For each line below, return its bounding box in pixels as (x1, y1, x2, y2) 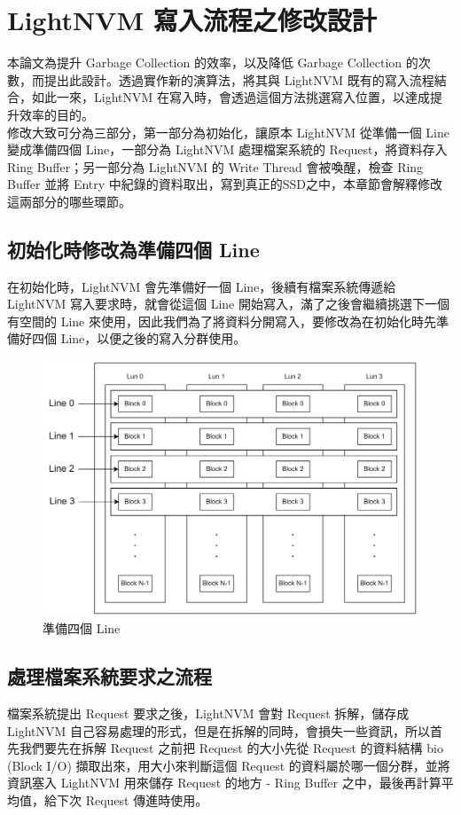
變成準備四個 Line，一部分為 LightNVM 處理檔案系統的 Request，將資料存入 (7, 140, 448, 159)
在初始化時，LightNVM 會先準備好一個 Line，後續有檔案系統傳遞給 (7, 277, 396, 295)
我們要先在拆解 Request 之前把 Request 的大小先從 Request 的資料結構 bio (19, 739, 443, 757)
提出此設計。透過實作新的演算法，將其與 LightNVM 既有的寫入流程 (43, 70, 434, 89)
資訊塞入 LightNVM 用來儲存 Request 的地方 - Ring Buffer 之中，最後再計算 (7, 773, 441, 792)
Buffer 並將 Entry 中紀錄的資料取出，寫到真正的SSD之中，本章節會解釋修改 (7, 175, 443, 193)
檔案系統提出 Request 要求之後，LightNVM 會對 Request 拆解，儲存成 (7, 704, 410, 723)
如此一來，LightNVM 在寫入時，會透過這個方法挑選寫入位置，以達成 (31, 88, 430, 106)
